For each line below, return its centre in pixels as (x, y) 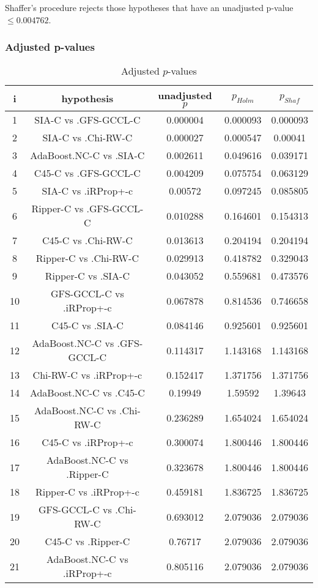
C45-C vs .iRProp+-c (87, 442)
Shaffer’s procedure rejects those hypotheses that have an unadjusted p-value (149, 7)
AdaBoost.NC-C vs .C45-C (87, 393)
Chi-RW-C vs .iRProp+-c (87, 375)
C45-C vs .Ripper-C (87, 541)
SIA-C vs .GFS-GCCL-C (87, 120)
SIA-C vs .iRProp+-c (87, 191)
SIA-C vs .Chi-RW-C (87, 138)
